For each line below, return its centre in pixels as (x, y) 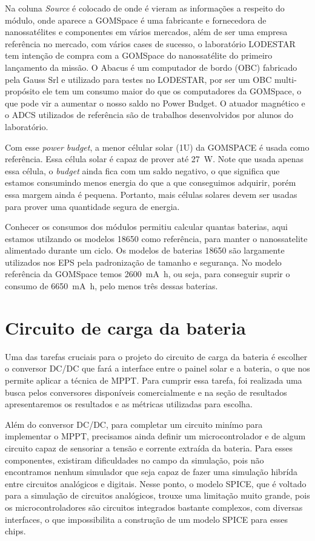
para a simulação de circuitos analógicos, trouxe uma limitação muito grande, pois (157, 495)
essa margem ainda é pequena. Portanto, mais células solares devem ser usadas (151, 194)
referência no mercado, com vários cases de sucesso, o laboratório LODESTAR (150, 43)
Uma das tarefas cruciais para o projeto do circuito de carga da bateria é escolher (156, 356)
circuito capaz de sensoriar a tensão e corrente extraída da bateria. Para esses (149, 448)
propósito (22, 91)
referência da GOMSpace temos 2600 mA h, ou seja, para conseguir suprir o (148, 274)
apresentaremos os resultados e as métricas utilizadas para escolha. (129, 404)
